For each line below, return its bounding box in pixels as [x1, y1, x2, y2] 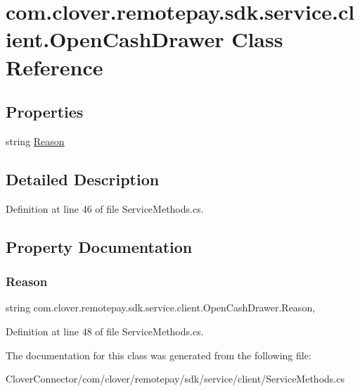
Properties [6, 101, 84, 123]
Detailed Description [6, 168, 160, 190]
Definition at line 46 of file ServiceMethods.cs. [6, 201, 204, 216]
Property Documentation [6, 235, 193, 257]
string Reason [6, 133, 65, 148]
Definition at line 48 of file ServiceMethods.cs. [6, 323, 204, 338]
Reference [6, 52, 103, 81]
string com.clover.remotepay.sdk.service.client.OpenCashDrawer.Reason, [6, 300, 316, 315]
